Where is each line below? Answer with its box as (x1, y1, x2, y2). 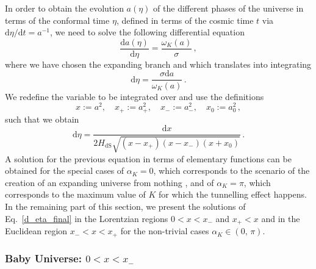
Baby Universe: (5, 251, 82, 266)
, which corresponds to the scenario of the (153, 164, 310, 177)
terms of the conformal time (5, 13, 110, 26)
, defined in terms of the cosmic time (116, 13, 254, 26)
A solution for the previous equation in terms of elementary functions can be (5, 152, 292, 165)
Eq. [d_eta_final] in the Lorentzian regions (5, 212, 168, 224)
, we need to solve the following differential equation (50, 26, 245, 38)
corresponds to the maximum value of (5, 188, 146, 201)
